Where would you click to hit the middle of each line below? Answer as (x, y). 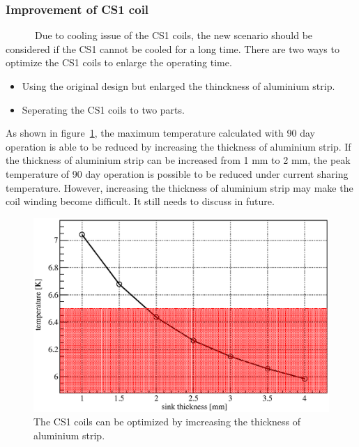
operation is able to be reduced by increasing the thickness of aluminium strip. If (178, 146)
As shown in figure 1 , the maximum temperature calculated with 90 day (160, 133)
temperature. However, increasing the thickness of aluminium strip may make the (179, 187)
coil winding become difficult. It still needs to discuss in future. (140, 201)
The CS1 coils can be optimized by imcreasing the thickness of (167, 422)
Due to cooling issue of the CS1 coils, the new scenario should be (174, 35)
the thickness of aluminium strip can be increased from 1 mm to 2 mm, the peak (178, 160)
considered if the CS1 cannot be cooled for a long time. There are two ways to (173, 48)
